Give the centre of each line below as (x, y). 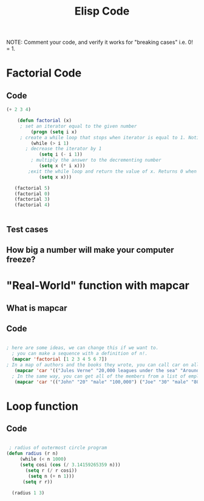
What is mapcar (37, 308)
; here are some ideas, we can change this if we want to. (83, 348)
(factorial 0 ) (32, 194)
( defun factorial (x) (44, 121)
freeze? (21, 259)
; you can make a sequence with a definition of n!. (80, 354)
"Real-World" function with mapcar (98, 285)
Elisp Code (102, 11)
